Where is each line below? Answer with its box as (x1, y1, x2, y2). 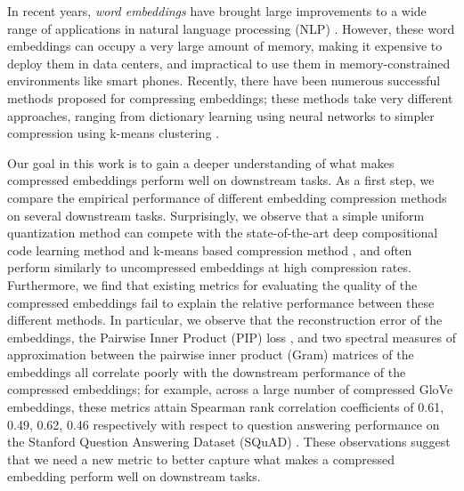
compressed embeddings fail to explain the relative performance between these (7, 293, 435, 311)
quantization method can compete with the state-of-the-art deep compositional (7, 223, 438, 242)
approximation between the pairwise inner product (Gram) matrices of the (7, 345, 414, 364)
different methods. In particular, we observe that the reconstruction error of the (7, 310, 443, 329)
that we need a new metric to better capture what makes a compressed (7, 449, 395, 468)
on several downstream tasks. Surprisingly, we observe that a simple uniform (7, 205, 425, 224)
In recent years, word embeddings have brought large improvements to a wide (7, 2, 427, 20)
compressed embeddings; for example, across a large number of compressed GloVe (7, 380, 453, 398)
